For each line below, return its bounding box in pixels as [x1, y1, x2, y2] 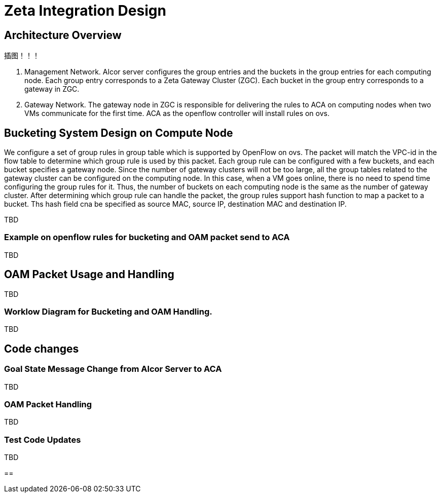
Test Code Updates [4, 434, 81, 445]
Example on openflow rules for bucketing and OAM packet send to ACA [4, 232, 290, 243]
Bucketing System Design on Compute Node [4, 126, 233, 139]
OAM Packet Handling [4, 399, 92, 409]
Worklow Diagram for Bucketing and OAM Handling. [4, 306, 212, 317]
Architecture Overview [4, 28, 122, 42]
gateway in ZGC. [24, 85, 80, 94]
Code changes [4, 342, 79, 355]
